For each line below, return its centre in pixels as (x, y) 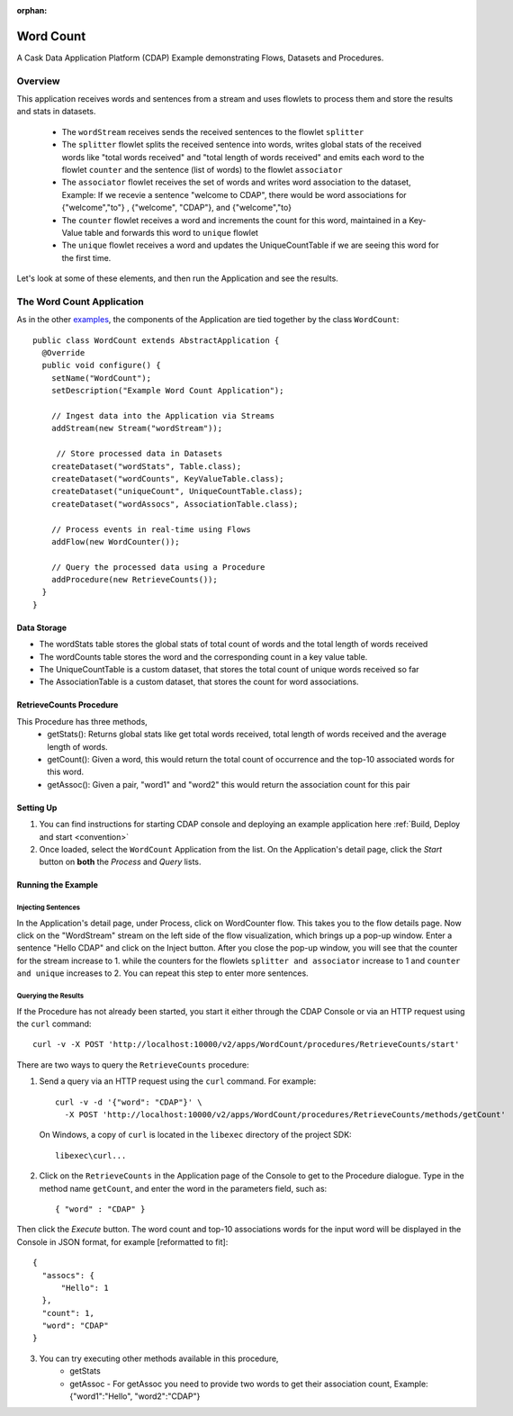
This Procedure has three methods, (82, 721)
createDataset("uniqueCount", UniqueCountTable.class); (177, 492)
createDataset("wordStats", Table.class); (146, 466)
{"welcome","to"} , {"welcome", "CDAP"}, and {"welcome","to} (177, 208)
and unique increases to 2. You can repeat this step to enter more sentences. (163, 973)
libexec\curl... (91, 1155)
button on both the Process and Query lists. (120, 862)
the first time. (86, 257)
